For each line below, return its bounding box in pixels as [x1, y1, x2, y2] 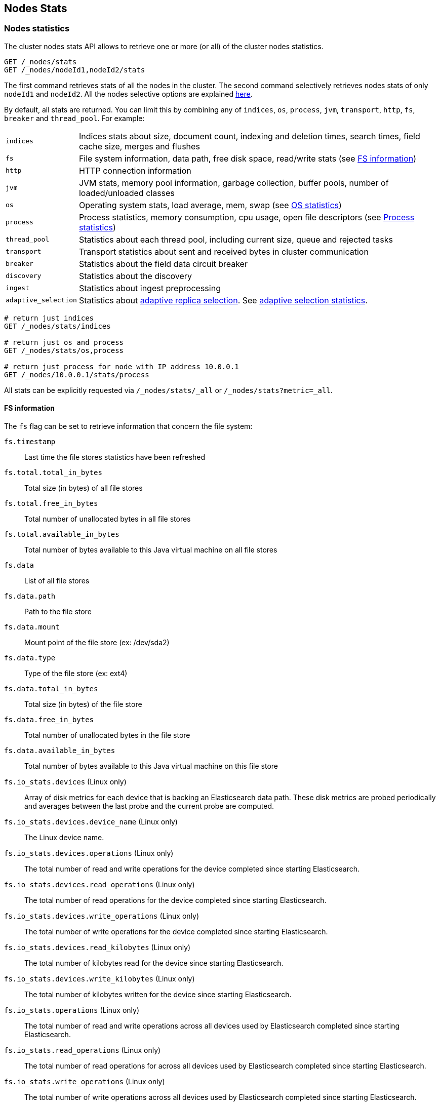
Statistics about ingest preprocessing [78, 283, 221, 293]
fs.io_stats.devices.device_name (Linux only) [4, 817, 178, 826]
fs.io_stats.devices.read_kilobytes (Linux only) [4, 943, 191, 952]
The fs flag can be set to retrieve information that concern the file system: [4, 422, 253, 431]
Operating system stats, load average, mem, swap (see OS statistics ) [78, 200, 342, 210]
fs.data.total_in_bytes [4, 685, 98, 693]
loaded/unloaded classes [78, 187, 175, 198]
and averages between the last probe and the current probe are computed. [24, 802, 274, 811]
